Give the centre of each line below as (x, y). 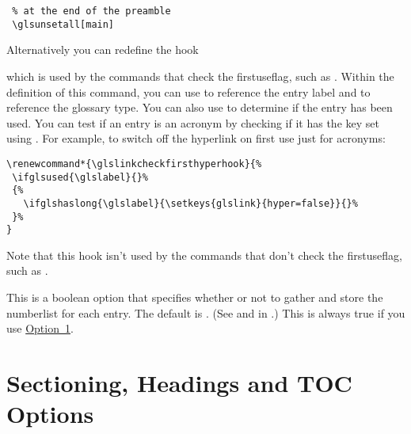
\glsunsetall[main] (63, 24)
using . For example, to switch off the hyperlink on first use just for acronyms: (196, 138)
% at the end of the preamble (91, 11)
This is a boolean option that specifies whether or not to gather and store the (195, 297)
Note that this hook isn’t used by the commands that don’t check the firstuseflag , (204, 255)
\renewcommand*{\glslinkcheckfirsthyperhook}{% (134, 164)
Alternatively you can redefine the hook (103, 49)
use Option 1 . (40, 328)
